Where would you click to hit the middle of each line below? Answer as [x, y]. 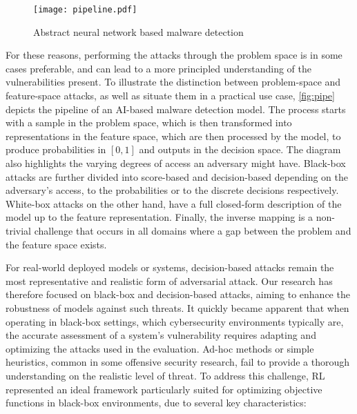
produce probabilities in [56, 149]
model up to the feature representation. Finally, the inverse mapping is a [160, 217]
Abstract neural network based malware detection [138, 31]
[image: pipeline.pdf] [85, 10]
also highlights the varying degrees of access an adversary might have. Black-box [176, 163]
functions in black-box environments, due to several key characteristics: [156, 403]
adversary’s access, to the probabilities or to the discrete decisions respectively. [172, 190]
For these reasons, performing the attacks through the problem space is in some [174, 55]
